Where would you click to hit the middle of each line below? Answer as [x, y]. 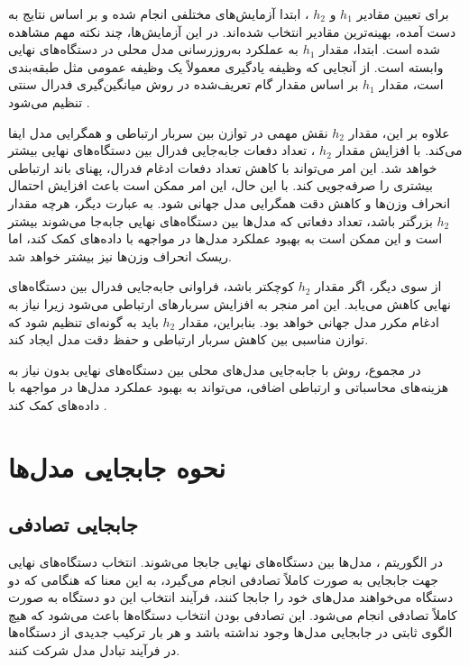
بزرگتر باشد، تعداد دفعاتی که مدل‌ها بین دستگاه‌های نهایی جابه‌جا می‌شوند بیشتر [221, 220]
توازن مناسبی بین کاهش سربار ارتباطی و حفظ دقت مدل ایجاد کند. [189, 339]
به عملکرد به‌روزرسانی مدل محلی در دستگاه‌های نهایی [153, 49]
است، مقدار [411, 84]
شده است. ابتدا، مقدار [380, 49]
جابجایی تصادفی [73, 524]
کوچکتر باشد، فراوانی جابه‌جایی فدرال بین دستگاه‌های [152, 286]
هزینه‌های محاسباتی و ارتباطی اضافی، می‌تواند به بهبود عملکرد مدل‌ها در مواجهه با [229, 387]
